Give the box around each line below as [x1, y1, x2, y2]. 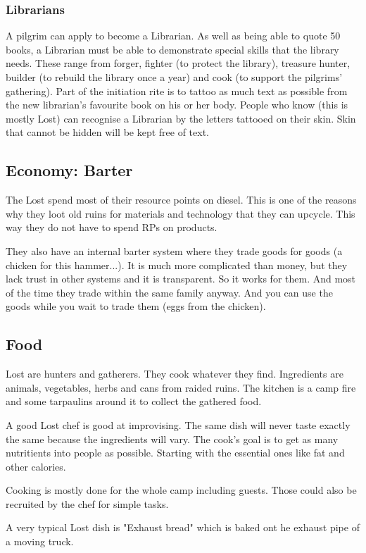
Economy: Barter [6, 159, 133, 181]
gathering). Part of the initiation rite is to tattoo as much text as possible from [6, 83, 348, 98]
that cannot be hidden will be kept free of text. [6, 125, 210, 139]
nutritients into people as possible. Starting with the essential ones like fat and [6, 445, 345, 460]
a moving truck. [6, 534, 74, 549]
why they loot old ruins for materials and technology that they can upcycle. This [6, 206, 355, 220]
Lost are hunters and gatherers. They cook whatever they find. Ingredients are [6, 366, 343, 381]
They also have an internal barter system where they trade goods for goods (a [6, 243, 343, 258]
